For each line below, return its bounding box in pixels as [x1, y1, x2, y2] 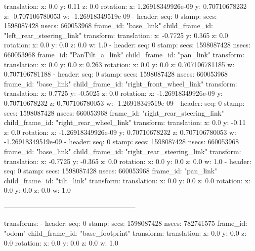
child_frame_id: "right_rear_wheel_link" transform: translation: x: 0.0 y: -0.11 [4, 117, 246, 127]
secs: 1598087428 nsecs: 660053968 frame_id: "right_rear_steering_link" [4, 107, 224, 118]
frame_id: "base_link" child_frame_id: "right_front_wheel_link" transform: [4, 78, 237, 88]
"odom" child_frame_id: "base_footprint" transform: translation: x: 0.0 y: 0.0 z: [4, 228, 247, 238]
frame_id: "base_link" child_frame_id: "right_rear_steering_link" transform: [4, 146, 241, 156]
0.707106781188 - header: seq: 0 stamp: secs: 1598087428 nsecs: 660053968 [4, 69, 228, 79]
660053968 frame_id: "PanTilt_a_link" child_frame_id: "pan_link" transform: [4, 49, 245, 59]
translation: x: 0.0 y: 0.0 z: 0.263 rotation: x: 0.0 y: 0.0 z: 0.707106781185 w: [4, 59, 235, 69]
